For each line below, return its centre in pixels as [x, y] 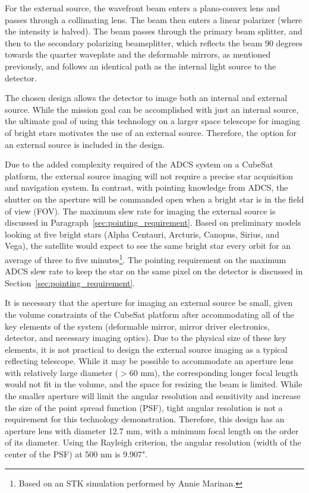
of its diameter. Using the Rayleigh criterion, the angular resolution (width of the [153, 442]
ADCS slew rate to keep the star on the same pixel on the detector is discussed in [154, 271]
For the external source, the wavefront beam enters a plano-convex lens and [142, 8]
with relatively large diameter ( [62, 372]
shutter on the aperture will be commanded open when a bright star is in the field [154, 199]
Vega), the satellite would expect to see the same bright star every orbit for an [148, 246]
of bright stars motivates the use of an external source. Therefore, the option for [151, 132]
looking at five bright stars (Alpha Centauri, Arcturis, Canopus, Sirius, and [142, 234]
